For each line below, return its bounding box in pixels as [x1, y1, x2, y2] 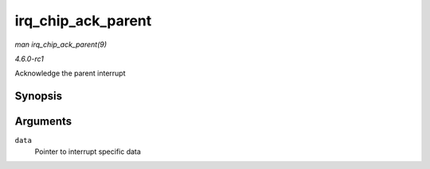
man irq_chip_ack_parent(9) [14, 40, 107, 49]
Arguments [14, 115, 72, 129]
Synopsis [14, 90, 63, 103]
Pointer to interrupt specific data [34, 147, 141, 156]
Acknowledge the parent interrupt [14, 68, 126, 79]
